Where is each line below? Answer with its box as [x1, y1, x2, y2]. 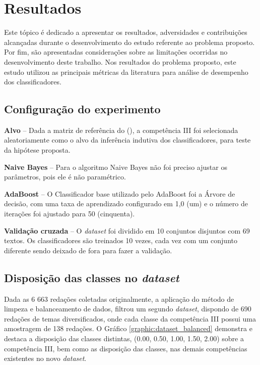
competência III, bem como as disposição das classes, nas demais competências [4, 343, 247, 353]
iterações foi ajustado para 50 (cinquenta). [4, 208, 135, 219]
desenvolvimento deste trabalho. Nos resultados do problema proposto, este [4, 56, 236, 67]
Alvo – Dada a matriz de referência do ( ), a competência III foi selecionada [4, 124, 238, 135]
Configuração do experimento [4, 101, 161, 117]
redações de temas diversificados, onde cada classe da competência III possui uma [4, 313, 256, 324]
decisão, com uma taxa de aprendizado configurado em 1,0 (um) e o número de [4, 198, 248, 209]
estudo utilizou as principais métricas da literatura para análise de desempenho [4, 66, 248, 77]
